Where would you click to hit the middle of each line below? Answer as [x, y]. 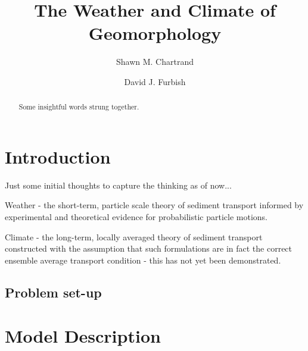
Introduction [58, 156]
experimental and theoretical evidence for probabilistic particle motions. [136, 217]
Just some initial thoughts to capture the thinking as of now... [118, 185]
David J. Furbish [155, 81]
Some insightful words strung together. [79, 107]
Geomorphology [155, 33]
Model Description [83, 336]
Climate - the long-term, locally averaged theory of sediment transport [134, 236]
